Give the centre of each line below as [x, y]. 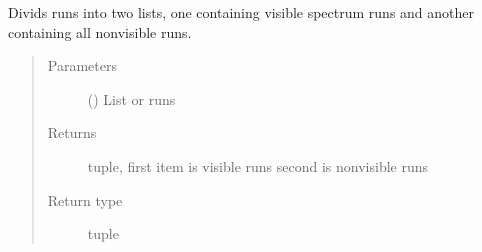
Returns [72, 132]
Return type [85, 199]
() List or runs [131, 98]
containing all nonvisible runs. [100, 31]
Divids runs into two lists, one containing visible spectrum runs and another [241, 12]
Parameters [82, 65]
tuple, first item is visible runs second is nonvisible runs [258, 165]
